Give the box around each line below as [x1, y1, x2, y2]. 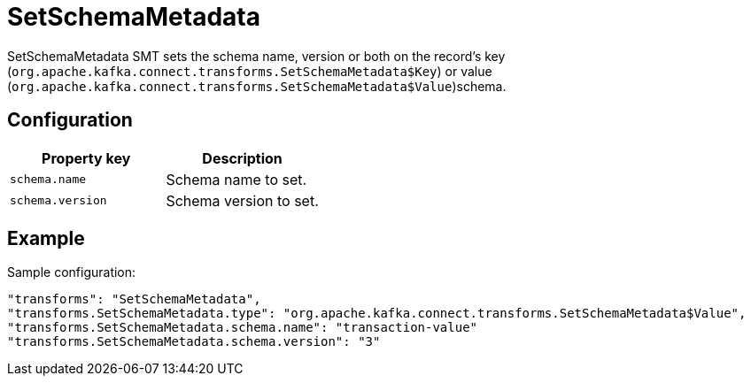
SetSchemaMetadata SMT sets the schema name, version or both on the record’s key [7, 48, 506, 64]
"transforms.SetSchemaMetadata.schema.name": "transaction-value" [7, 320, 478, 335]
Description [202, 149, 283, 167]
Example [7, 227, 85, 250]
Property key [42, 149, 131, 167]
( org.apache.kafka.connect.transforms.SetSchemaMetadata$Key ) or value [7, 63, 492, 79]
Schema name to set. [166, 170, 307, 188]
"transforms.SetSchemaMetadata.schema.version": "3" [7, 334, 381, 349]
